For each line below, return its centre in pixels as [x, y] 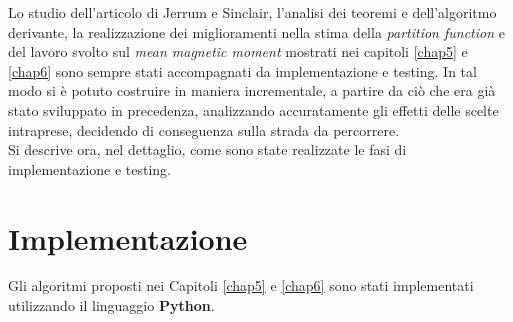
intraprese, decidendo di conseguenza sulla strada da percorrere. [204, 129]
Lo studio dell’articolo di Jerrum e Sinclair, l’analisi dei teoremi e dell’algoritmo [252, 12]
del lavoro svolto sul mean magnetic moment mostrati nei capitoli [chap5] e [238, 51]
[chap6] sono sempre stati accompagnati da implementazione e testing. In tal [242, 70]
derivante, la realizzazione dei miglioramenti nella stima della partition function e [256, 31]
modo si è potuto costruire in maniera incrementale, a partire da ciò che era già [252, 90]
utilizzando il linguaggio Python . [111, 305]
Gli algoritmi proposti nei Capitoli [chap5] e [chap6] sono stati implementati [241, 285]
